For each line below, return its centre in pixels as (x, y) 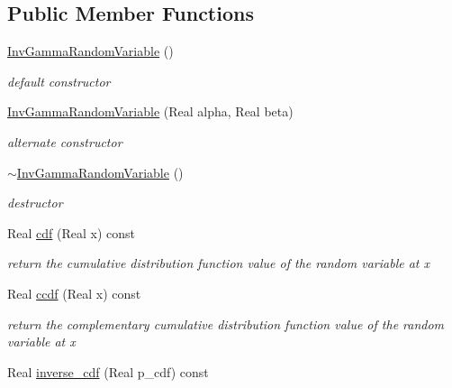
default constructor (59, 81)
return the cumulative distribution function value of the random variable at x (219, 263)
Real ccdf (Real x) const (74, 293)
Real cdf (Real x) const (72, 232)
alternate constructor (65, 141)
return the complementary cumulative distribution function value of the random (226, 323)
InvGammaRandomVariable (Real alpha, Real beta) (150, 111)
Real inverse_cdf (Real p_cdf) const (108, 371)
